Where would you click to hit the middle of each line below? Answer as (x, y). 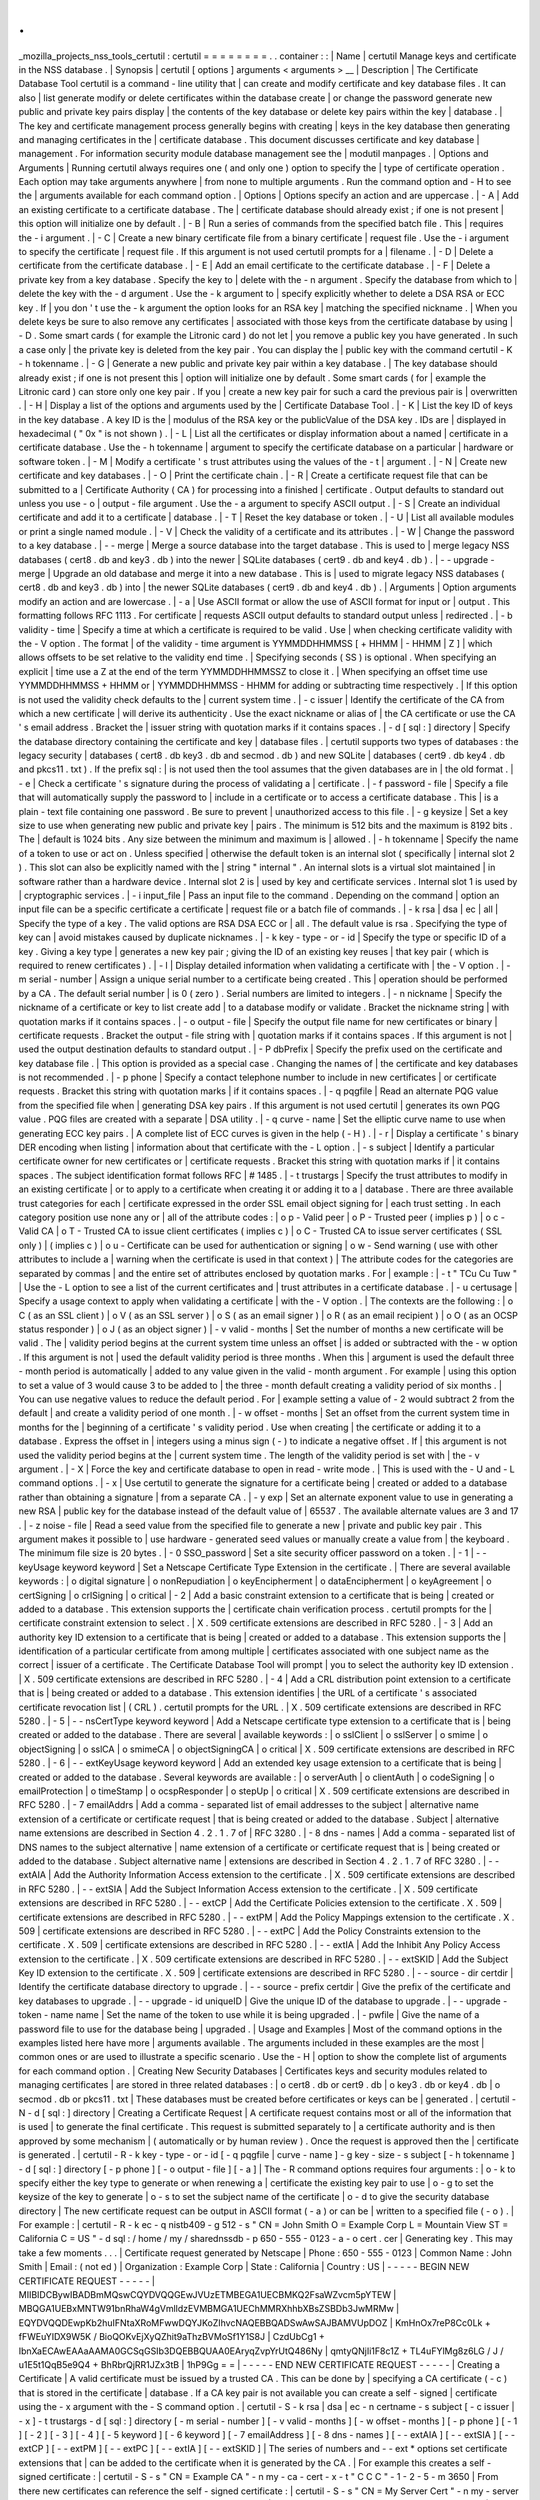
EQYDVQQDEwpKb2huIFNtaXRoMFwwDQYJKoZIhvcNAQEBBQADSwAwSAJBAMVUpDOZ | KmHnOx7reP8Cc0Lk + (254, 2322)
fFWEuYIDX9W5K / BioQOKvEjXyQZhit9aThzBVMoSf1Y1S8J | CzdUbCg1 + (171, 2337)
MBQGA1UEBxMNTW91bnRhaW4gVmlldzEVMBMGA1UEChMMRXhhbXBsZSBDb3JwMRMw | (209, 2309)
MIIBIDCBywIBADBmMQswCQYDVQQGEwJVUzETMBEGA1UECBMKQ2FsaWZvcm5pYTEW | (207, 2295)
